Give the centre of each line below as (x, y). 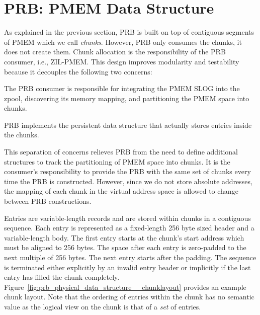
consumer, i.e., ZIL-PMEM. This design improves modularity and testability (122, 61)
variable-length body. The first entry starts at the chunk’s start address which (124, 237)
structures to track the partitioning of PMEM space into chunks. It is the (117, 161)
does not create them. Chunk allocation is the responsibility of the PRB (115, 52)
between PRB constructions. (48, 201)
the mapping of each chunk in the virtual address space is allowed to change (121, 191)
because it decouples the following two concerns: (78, 71)
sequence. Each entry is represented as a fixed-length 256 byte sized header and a (129, 228)
